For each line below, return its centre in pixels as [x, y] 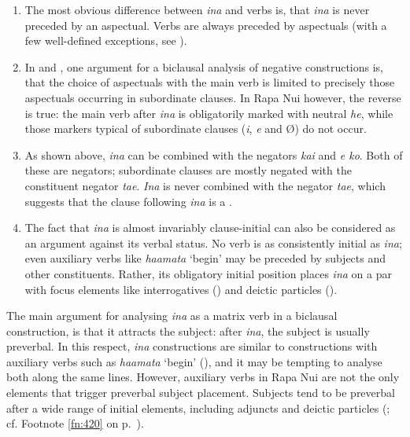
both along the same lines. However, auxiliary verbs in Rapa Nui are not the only [203, 377]
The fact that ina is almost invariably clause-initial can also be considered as [210, 228]
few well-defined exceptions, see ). [106, 40]
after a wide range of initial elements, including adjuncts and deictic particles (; [198, 408]
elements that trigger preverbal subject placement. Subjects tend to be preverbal [201, 393]
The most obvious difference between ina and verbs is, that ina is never [197, 9]
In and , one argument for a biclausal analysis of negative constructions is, [204, 66]
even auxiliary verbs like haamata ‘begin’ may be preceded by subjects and [205, 258]
